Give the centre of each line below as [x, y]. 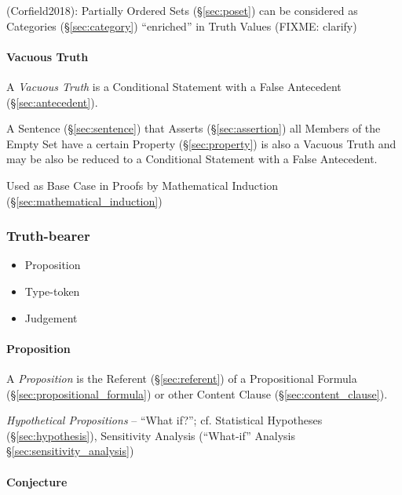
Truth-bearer [48, 236]
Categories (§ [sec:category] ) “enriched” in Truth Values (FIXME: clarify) [182, 25]
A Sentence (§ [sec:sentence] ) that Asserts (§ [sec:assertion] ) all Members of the [194, 128]
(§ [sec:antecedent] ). [52, 102]
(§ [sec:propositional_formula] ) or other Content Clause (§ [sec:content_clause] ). [197, 393]
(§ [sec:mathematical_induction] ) [84, 200]
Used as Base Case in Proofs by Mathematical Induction [143, 185]
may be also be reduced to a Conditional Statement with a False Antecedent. [192, 159]
